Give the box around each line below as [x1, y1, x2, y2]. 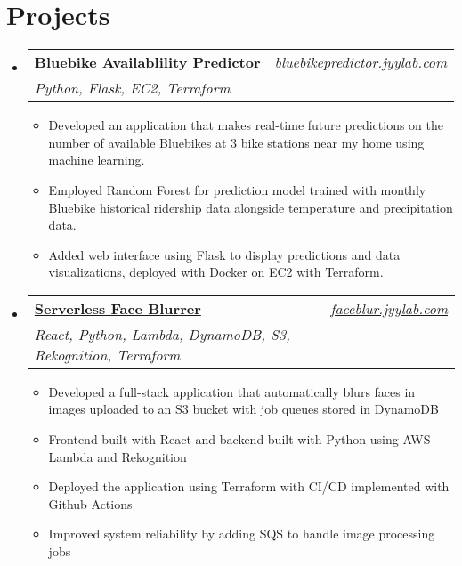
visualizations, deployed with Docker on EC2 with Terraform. [48, 263, 384, 281]
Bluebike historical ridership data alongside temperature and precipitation [48, 198, 453, 216]
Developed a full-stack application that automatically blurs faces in [48, 382, 416, 400]
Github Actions [48, 494, 133, 513]
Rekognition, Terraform [34, 344, 181, 365]
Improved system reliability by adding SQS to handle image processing [48, 524, 435, 543]
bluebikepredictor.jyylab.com [274, 52, 448, 73]
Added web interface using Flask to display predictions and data [48, 245, 401, 263]
